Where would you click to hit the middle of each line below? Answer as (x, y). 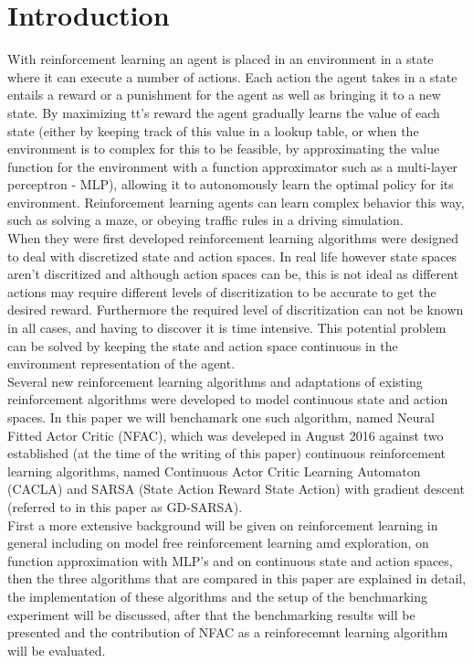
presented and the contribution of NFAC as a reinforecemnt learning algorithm (228, 632)
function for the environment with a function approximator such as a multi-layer (233, 166)
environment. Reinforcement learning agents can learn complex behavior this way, (236, 202)
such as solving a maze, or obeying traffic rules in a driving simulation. (205, 220)
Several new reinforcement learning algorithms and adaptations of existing (215, 381)
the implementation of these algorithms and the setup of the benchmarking (217, 596)
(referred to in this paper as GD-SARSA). (125, 506)
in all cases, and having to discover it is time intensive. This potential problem (227, 328)
